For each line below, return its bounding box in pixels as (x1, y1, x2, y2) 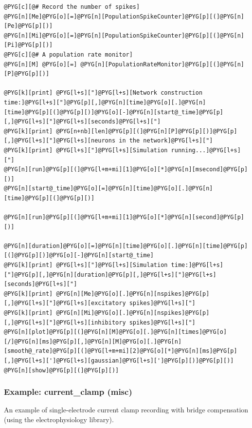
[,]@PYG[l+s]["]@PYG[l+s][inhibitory (4, 319, 126, 326)
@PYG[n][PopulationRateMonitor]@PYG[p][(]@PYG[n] (80, 61, 244, 68)
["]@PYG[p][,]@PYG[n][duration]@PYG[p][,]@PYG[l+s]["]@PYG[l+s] (4, 271, 216, 278)
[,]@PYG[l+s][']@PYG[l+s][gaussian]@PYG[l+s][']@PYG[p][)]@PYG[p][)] (4, 357, 234, 364)
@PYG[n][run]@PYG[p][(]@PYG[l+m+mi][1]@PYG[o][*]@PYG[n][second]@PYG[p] (4, 214, 244, 221)
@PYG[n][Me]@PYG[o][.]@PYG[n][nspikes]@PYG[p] (56, 290, 210, 297)
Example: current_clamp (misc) (4, 386, 132, 398)
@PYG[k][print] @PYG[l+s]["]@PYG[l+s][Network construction (4, 89, 203, 97)
